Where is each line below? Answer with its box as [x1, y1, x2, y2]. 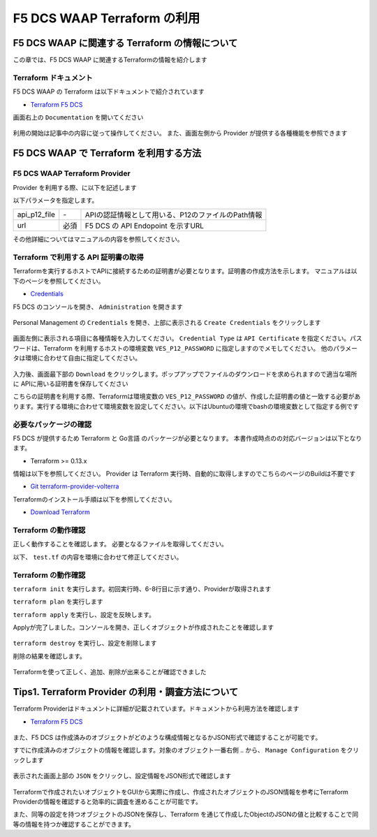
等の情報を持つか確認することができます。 [13, 820, 135, 828]
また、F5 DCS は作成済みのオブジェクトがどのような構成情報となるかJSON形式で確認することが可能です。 [13, 733, 322, 741]
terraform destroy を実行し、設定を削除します [13, 639, 157, 648]
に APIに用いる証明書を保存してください [13, 379, 128, 388]
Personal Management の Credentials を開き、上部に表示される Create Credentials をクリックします [13, 319, 321, 327]
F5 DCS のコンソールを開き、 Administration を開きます [13, 303, 183, 311]
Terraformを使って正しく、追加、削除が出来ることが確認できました [13, 668, 207, 676]
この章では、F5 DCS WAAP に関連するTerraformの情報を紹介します [13, 56, 207, 64]
